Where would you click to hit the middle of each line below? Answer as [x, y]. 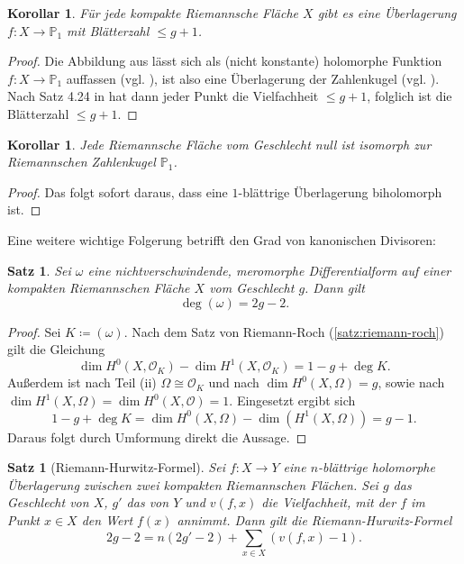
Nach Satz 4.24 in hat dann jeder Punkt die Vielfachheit [163, 96]
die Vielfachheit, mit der [329, 502]
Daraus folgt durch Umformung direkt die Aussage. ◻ [157, 437]
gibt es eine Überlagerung [387, 13]
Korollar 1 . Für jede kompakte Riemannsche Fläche [153, 13]
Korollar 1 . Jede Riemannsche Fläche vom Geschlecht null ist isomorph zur [219, 144]
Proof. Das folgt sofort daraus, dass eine [118, 191]
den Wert [107, 519]
